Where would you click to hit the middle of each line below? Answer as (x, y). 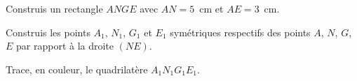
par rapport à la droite (65, 46)
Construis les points (48, 32)
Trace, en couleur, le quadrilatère (77, 69)
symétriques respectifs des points (240, 32)
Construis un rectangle (54, 8)
